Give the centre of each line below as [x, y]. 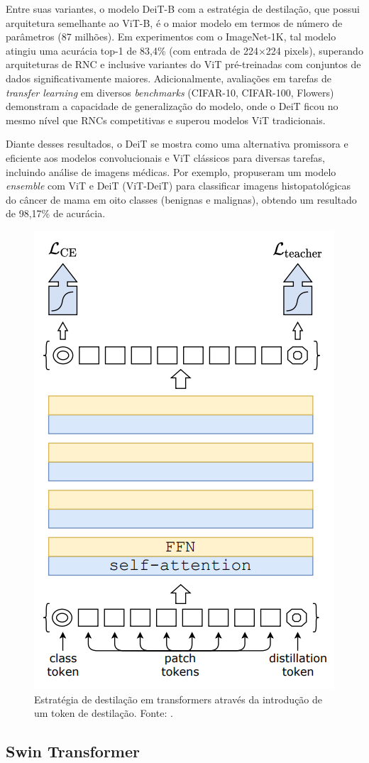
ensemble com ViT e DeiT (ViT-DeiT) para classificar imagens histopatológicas [178, 186]
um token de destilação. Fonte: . [104, 713]
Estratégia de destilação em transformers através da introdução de [178, 699]
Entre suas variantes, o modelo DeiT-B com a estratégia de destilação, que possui [183, 9]
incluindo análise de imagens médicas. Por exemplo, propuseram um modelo [171, 171]
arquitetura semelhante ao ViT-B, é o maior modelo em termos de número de [174, 22]
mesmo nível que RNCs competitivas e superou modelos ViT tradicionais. [166, 120]
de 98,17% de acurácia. [56, 213]
